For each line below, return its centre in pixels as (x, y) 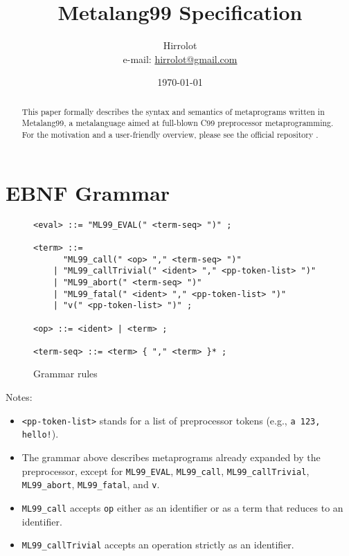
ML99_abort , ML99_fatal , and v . (91, 484)
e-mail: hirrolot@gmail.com (180, 59)
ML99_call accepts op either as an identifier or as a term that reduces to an (182, 507)
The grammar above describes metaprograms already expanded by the (171, 457)
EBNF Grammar (88, 192)
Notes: (19, 397)
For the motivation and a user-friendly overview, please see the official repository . (170, 135)
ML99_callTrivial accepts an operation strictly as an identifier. (158, 545)
